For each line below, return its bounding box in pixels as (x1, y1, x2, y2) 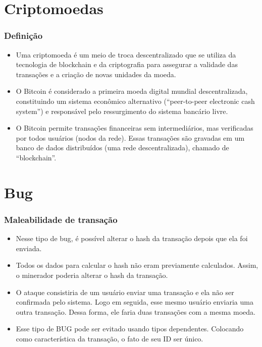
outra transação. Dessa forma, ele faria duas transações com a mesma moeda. (16, 306, 255, 317)
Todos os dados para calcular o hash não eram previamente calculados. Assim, (16, 260, 258, 270)
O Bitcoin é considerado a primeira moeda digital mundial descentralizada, (16, 86, 248, 96)
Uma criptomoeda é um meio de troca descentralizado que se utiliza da (16, 49, 236, 60)
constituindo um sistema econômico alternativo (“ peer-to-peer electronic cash (16, 95, 255, 106)
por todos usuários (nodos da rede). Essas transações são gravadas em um (16, 132, 245, 143)
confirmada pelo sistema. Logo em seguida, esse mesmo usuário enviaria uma (16, 297, 253, 307)
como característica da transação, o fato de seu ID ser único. (16, 333, 203, 343)
